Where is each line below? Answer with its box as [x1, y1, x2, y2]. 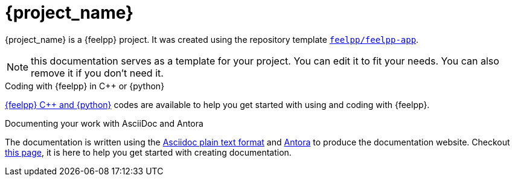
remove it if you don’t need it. [31, 66, 164, 79]
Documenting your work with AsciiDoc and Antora [5, 118, 203, 129]
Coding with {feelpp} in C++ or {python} [5, 80, 165, 91]
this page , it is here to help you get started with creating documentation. [5, 147, 292, 157]
